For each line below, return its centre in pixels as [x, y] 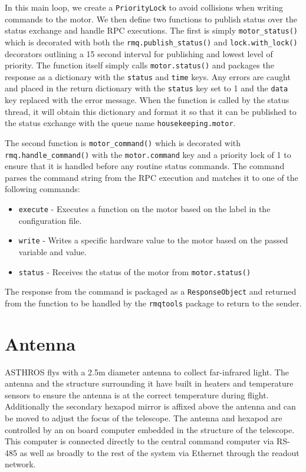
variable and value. [52, 251]
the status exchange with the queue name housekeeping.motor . [120, 123]
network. [20, 464]
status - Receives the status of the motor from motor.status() [135, 271]
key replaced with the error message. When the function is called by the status [147, 100]
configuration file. [50, 220]
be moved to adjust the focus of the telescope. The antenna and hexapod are [144, 418]
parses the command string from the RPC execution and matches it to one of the [152, 177]
